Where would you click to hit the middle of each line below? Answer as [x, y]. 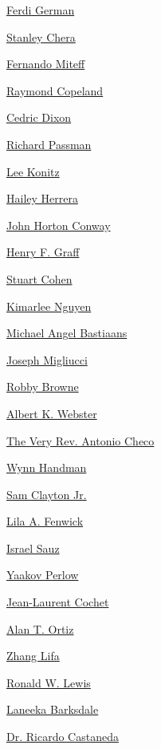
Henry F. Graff [43, 252]
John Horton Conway [59, 225]
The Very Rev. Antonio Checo [80, 440]
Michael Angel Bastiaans [67, 333]
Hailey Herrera [42, 198]
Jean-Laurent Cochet [58, 602]
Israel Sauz [33, 548]
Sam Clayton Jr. [47, 494]
